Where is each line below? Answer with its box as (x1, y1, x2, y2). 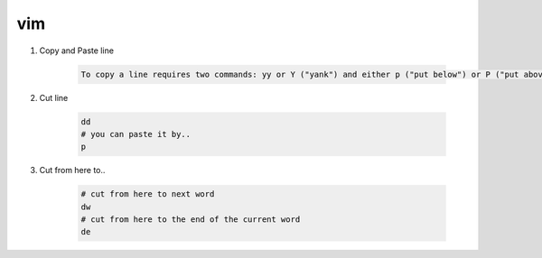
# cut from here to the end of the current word (80, 215, 301, 225)
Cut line (39, 92, 69, 103)
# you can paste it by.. (80, 129, 192, 139)
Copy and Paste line (39, 45, 115, 56)
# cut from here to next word (80, 189, 215, 199)
